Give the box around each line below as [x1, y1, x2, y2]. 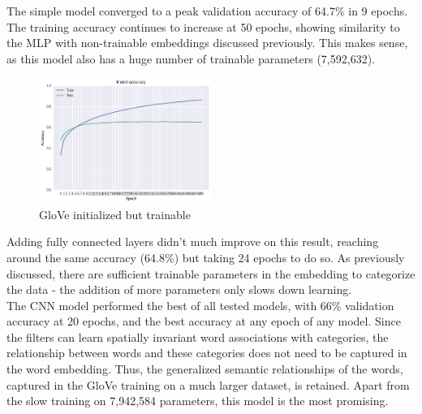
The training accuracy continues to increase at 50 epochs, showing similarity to [6, 18, 400, 35]
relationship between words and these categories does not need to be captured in [6, 344, 407, 361]
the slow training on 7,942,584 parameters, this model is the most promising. [6, 392, 389, 409]
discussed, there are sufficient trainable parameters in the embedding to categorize [6, 265, 416, 282]
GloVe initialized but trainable [39, 205, 191, 222]
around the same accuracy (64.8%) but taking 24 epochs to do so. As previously [6, 248, 405, 265]
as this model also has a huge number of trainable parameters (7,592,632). [6, 50, 375, 67]
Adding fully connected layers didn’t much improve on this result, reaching [6, 233, 379, 250]
